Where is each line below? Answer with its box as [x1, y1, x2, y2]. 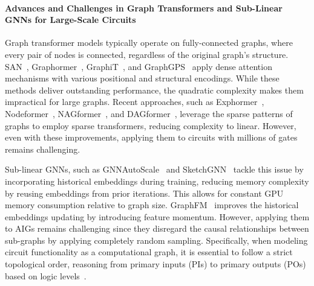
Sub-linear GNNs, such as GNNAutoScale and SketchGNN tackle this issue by [5, 163, 304, 176]
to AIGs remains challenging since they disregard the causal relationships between [5, 222, 309, 235]
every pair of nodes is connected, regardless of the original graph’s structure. [5, 48, 289, 60]
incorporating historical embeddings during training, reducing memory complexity [5, 174, 309, 187]
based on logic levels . [5, 269, 87, 282]
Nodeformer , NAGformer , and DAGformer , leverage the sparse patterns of [5, 107, 293, 119]
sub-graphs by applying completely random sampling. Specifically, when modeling [5, 234, 308, 246]
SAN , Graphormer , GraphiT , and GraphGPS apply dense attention [5, 60, 272, 72]
